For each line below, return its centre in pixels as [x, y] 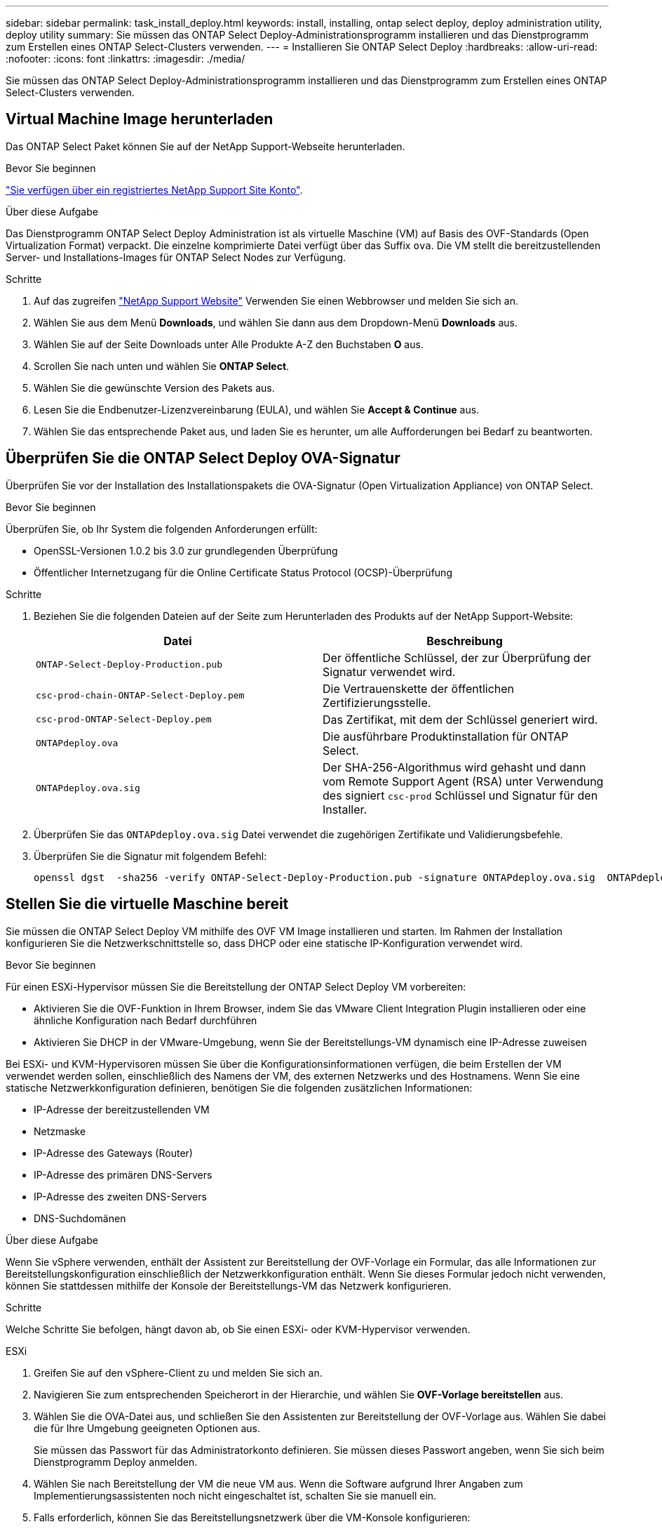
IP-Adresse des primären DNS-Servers [123, 1174]
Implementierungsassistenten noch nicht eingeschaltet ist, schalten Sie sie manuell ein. [235, 1495]
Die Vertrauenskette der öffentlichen [419, 688]
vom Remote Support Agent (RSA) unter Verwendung [463, 781]
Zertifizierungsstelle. [377, 702]
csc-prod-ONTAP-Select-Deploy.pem [124, 720]
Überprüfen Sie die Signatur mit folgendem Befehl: [150, 856]
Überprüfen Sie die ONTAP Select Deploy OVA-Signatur [203, 458]
